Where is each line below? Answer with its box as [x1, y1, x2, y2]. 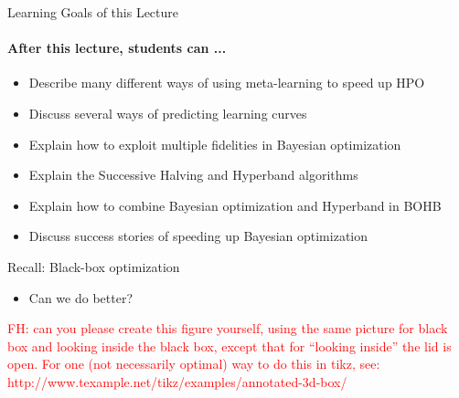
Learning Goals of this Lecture [7, 3, 178, 21]
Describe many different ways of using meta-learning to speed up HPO [28, 73, 425, 92]
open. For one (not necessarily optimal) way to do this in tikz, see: [7, 354, 380, 373]
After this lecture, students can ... [7, 38, 227, 58]
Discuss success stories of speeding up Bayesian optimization [28, 226, 368, 246]
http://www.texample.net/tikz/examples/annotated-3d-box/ [7, 372, 347, 391]
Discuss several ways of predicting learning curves [28, 103, 307, 122]
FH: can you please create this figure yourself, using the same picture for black [7, 319, 448, 338]
